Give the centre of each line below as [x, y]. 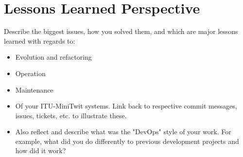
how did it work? [41, 150]
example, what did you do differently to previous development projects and [127, 141]
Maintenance [34, 89]
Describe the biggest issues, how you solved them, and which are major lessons [121, 31]
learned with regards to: [40, 40]
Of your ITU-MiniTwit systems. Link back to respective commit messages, [126, 106]
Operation [30, 73]
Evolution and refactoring [53, 57]
